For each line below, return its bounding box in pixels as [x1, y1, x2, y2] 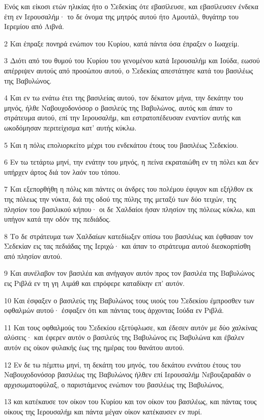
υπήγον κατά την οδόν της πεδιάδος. [4, 214, 111, 224]
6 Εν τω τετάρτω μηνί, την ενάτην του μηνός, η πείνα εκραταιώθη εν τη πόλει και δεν [4, 156, 259, 167]
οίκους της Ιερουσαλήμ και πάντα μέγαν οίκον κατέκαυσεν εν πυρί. [4, 406, 202, 416]
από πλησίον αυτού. [4, 250, 63, 261]
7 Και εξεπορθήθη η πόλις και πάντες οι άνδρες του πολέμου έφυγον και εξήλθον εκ [4, 183, 253, 194]
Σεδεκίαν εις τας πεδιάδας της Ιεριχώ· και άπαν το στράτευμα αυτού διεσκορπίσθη [4, 241, 251, 251]
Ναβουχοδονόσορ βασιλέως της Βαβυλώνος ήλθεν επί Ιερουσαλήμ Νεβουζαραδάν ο [4, 369, 251, 380]
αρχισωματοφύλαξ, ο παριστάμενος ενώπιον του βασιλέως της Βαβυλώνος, [4, 379, 224, 389]
